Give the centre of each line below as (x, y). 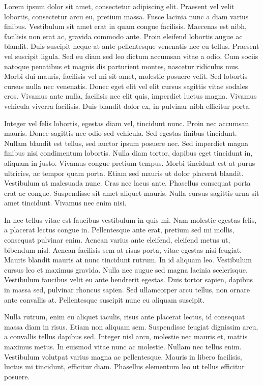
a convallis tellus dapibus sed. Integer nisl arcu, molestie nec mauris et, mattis (126, 336)
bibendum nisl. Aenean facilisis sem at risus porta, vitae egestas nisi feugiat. (123, 249)
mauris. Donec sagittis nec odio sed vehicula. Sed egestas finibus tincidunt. (121, 133)
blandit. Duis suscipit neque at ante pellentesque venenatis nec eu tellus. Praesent (132, 46)
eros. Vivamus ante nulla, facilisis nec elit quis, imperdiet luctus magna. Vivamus (130, 96)
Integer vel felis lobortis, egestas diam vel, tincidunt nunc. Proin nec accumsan (127, 123)
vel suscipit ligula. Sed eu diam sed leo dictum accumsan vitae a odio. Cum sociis (131, 56)
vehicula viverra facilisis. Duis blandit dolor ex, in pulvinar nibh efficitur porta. (128, 106)
